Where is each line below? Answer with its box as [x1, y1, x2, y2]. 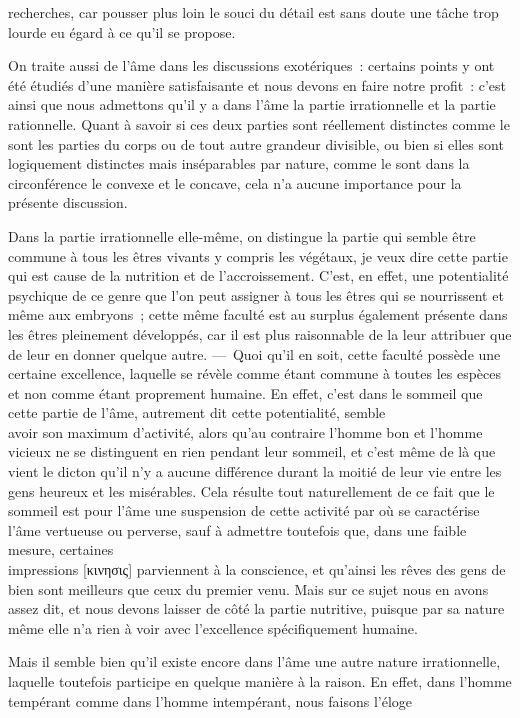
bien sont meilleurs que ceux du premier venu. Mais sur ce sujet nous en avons [8, 578, 489, 599]
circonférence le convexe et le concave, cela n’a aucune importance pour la [8, 172, 462, 193]
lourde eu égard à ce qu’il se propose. [8, 21, 236, 42]
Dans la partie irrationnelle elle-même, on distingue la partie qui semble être [8, 225, 476, 246]
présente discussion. [8, 192, 128, 213]
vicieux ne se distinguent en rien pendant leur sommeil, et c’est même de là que [8, 441, 496, 462]
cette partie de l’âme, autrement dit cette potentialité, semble [8, 402, 386, 423]
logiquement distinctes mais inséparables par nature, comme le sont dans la [8, 153, 470, 174]
